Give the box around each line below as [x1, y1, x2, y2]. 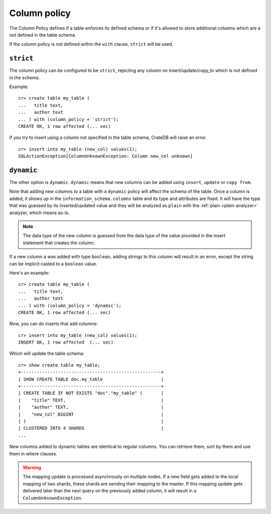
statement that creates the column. [23, 240, 95, 246]
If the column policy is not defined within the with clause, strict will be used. [9, 41, 173, 47]
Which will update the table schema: [9, 351, 85, 357]
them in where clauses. [9, 450, 58, 456]
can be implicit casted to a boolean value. [9, 261, 97, 267]
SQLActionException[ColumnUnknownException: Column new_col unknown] [18, 153, 193, 159]
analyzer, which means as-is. [9, 210, 70, 216]
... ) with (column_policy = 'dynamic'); [18, 302, 121, 308]
